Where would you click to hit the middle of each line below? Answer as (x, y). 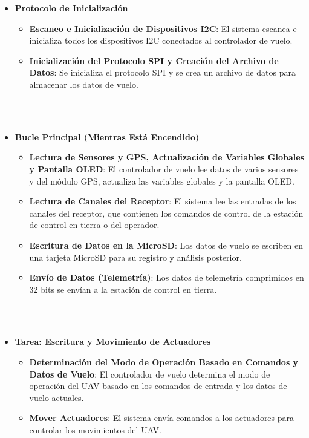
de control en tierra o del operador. (94, 225)
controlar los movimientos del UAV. (95, 430)
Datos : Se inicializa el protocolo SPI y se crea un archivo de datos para (162, 72)
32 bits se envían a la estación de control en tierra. (123, 289)
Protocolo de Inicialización (71, 8)
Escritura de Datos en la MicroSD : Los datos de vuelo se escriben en (166, 245)
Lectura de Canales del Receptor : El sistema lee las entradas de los (163, 201)
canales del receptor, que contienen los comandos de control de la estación (166, 213)
